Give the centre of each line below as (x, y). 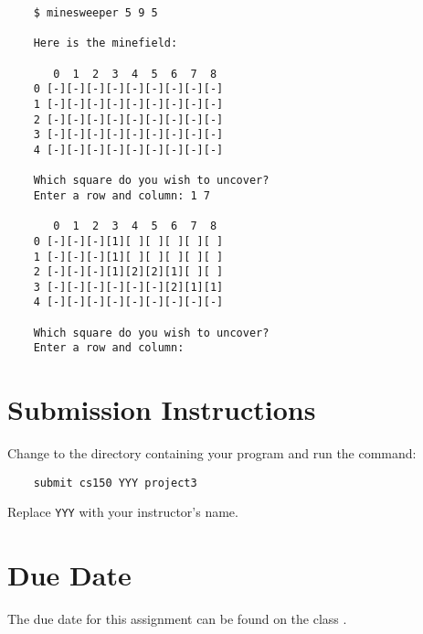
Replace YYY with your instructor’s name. (123, 512)
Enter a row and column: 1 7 (122, 195)
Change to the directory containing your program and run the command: (212, 453)
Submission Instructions (162, 409)
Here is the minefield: (106, 43)
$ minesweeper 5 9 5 (95, 13)
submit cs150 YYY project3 (115, 483)
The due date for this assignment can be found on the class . (177, 619)
